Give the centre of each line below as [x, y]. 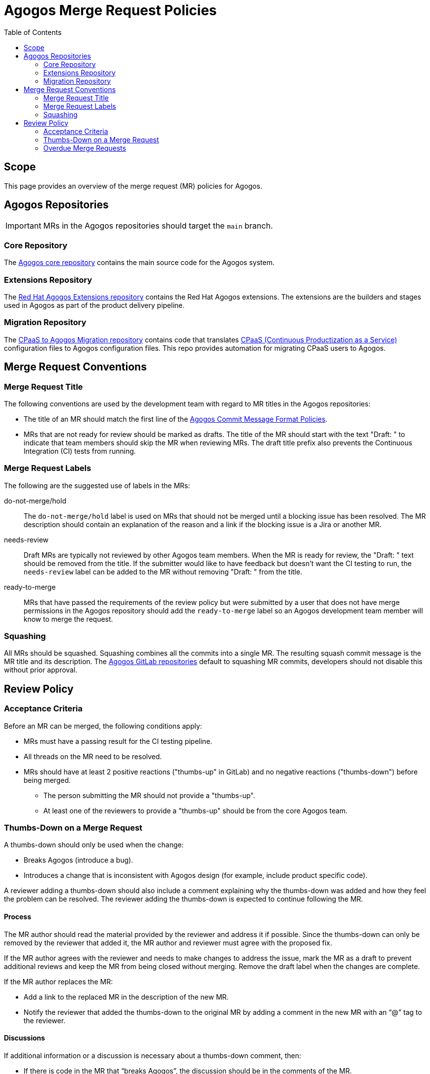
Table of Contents [33, 32]
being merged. [47, 780]
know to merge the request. [68, 619]
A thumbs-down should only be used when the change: [94, 845]
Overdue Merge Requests [85, 148]
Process [18, 916]
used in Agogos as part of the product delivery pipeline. [94, 305]
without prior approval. [41, 670]
